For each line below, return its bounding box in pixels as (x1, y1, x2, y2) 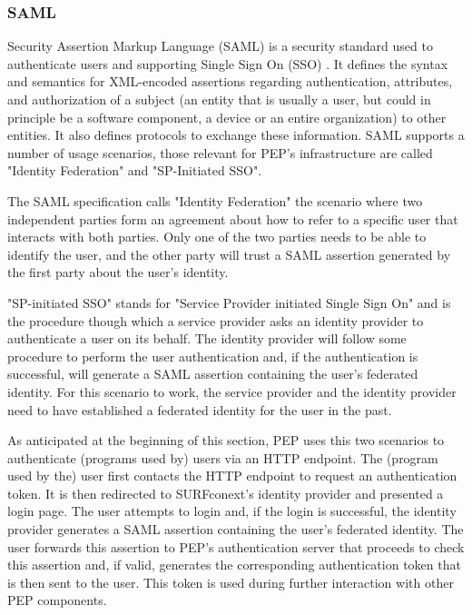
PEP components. (7, 590, 107, 610)
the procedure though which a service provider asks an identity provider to (7, 311, 424, 330)
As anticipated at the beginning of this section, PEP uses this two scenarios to (7, 431, 445, 450)
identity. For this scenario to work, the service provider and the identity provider (7, 382, 457, 401)
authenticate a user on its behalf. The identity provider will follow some (7, 329, 407, 348)
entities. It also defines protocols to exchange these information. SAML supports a (7, 125, 465, 144)
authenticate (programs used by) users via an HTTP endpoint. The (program (7, 448, 438, 467)
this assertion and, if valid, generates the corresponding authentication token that (7, 555, 461, 574)
